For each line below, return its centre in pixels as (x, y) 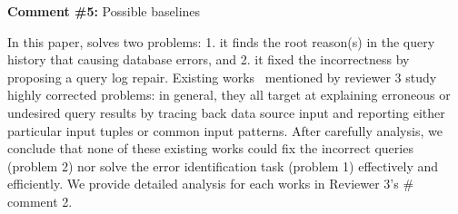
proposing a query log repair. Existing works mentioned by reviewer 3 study (222, 77)
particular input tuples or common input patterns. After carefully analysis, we (225, 130)
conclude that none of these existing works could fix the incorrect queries (210, 148)
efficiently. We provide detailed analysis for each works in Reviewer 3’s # (211, 184)
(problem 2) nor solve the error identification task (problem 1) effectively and (223, 165)
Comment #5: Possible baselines (104, 11)
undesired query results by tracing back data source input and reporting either (226, 112)
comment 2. (40, 201)
